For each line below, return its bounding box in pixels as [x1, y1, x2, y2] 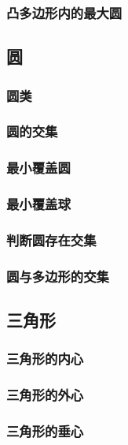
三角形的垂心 [6, 421, 84, 441]
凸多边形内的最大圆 [6, 2, 123, 22]
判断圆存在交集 [6, 230, 97, 249]
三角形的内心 [6, 349, 84, 368]
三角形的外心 [6, 385, 84, 405]
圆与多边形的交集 [6, 266, 109, 286]
